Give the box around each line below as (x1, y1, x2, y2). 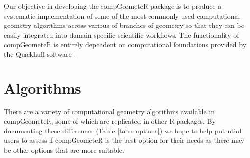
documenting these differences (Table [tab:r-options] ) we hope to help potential (4, 125, 242, 135)
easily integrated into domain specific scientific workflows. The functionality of (4, 29, 239, 40)
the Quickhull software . (4, 49, 76, 59)
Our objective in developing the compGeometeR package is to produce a (4, 1, 222, 11)
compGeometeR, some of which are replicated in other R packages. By (4, 116, 216, 126)
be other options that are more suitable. (4, 145, 124, 155)
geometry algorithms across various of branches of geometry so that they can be (4, 20, 244, 30)
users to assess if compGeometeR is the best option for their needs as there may (4, 135, 244, 145)
